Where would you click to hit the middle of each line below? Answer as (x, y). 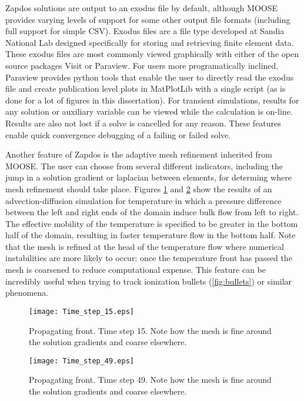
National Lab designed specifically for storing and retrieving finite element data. (150, 42)
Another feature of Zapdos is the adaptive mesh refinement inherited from (139, 154)
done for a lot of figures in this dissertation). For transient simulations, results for (152, 100)
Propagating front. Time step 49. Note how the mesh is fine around (150, 380)
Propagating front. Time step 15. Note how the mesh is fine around (150, 330)
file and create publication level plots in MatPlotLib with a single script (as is (146, 88)
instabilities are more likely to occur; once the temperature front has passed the (149, 258)
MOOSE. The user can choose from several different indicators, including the (144, 166)
